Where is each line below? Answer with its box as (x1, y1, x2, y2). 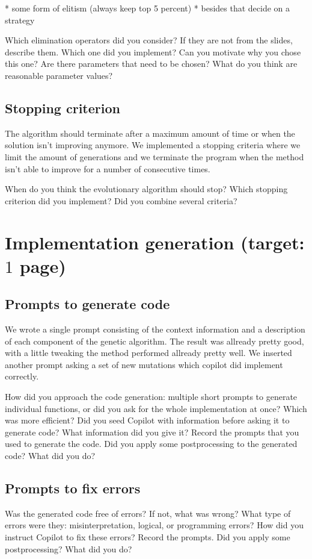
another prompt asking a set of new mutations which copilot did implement (5, 358, 283, 370)
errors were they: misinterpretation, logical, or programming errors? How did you (5, 519, 304, 531)
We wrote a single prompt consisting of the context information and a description (5, 323, 305, 336)
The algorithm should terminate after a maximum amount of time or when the (5, 126, 295, 139)
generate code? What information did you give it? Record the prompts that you (5, 425, 299, 438)
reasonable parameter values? (5, 69, 113, 81)
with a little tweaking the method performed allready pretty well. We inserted (5, 346, 292, 359)
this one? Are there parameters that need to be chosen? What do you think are (5, 57, 298, 70)
